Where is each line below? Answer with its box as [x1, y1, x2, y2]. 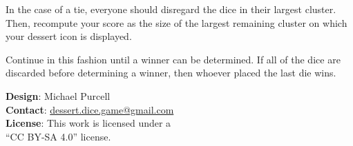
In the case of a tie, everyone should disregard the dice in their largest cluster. [6, 2, 336, 16]
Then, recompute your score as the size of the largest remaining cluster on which [6, 15, 347, 30]
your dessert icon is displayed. [6, 29, 132, 43]
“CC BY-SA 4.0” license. [6, 129, 111, 143]
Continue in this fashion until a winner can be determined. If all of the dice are [6, 52, 341, 66]
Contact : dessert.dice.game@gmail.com [6, 102, 174, 116]
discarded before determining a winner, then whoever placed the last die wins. [6, 65, 336, 80]
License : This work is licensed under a [6, 116, 171, 130]
